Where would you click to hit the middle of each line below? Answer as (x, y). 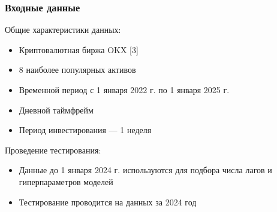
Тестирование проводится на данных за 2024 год (108, 202)
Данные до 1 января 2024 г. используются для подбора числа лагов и (145, 170)
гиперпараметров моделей (66, 181)
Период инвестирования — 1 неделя (85, 130)
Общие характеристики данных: (63, 30)
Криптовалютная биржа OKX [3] (79, 49)
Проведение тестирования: (53, 150)
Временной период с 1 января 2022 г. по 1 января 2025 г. (124, 90)
